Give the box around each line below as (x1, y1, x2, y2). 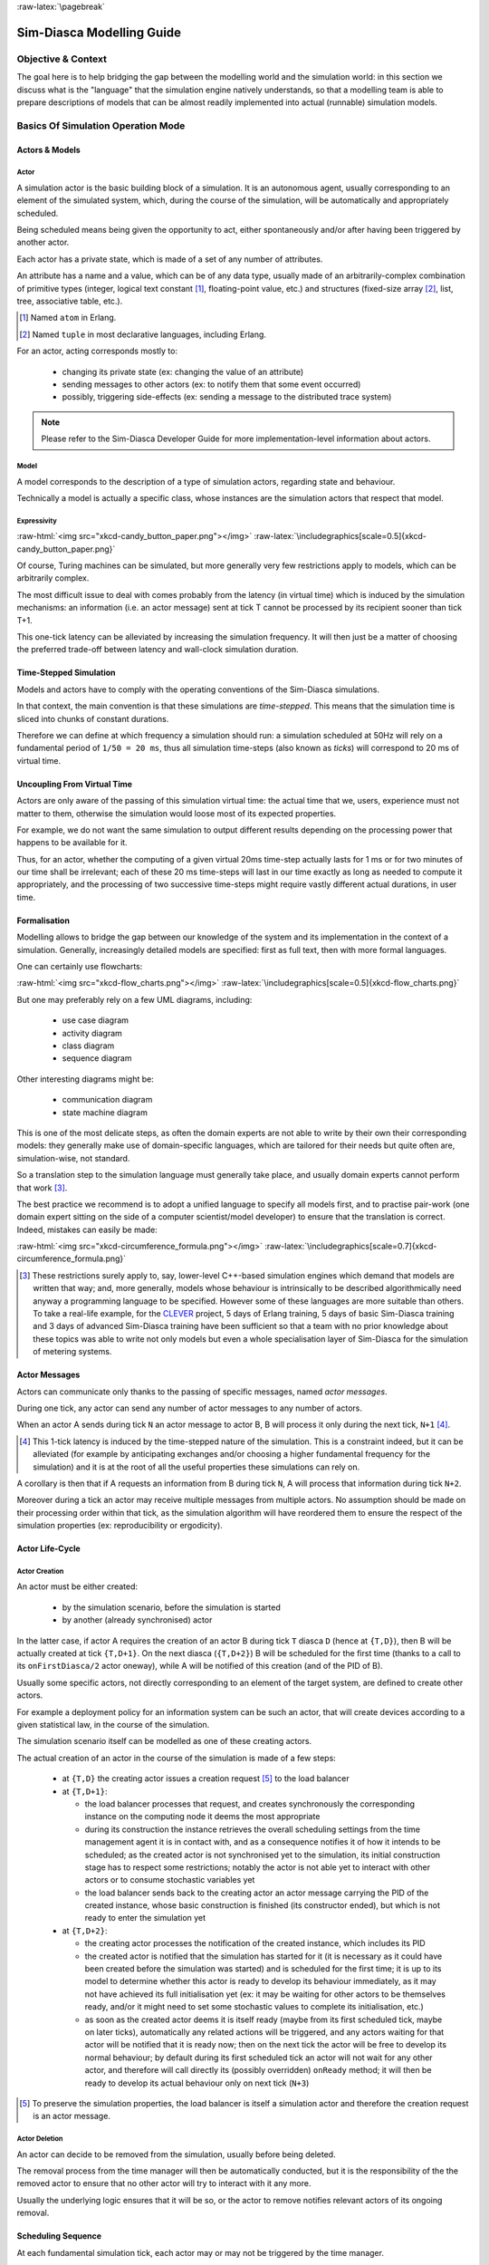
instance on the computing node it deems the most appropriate (84, 1811, 321, 1822)
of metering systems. (33, 1346, 112, 1357)
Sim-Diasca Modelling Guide (16, 24, 181, 40)
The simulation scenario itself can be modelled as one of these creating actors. (16, 1736, 312, 1747)
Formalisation (16, 915, 70, 926)
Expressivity (16, 516, 58, 525)
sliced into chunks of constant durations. (16, 713, 169, 724)
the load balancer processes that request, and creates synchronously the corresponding (84, 1798, 416, 1809)
